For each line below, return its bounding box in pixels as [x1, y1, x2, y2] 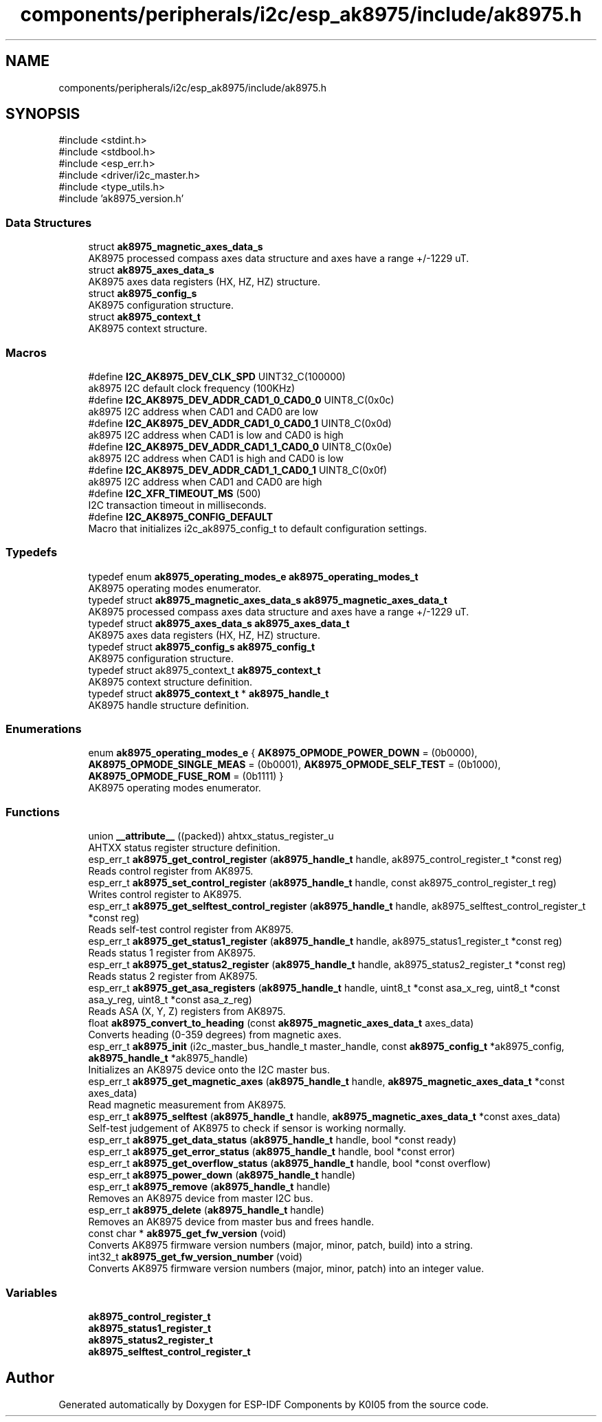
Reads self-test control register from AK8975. [88, 923, 294, 936]
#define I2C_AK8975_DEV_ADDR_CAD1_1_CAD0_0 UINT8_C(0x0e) [88, 440, 392, 452]
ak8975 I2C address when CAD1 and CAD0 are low [88, 405, 318, 417]
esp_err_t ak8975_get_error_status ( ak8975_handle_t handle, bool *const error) [88, 1146, 456, 1158]
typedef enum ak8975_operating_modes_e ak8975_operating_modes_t [88, 570, 419, 582]
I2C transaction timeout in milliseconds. [88, 499, 267, 511]
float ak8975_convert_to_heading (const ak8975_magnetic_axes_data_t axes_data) [88, 1017, 474, 1029]
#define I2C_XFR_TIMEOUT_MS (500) [88, 487, 261, 499]
